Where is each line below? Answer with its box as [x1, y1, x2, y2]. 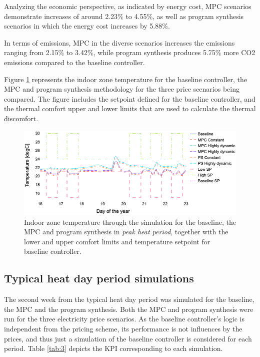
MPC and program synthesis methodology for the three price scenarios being [4, 84, 239, 94]
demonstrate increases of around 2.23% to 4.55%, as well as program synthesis [4, 11, 244, 21]
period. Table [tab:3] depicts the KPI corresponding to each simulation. [4, 343, 223, 353]
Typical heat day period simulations [4, 270, 194, 286]
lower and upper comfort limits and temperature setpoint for [24, 236, 210, 246]
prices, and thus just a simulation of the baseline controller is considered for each [4, 333, 252, 343]
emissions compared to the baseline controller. [4, 57, 145, 67]
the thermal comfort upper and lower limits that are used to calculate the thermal [4, 103, 256, 114]
